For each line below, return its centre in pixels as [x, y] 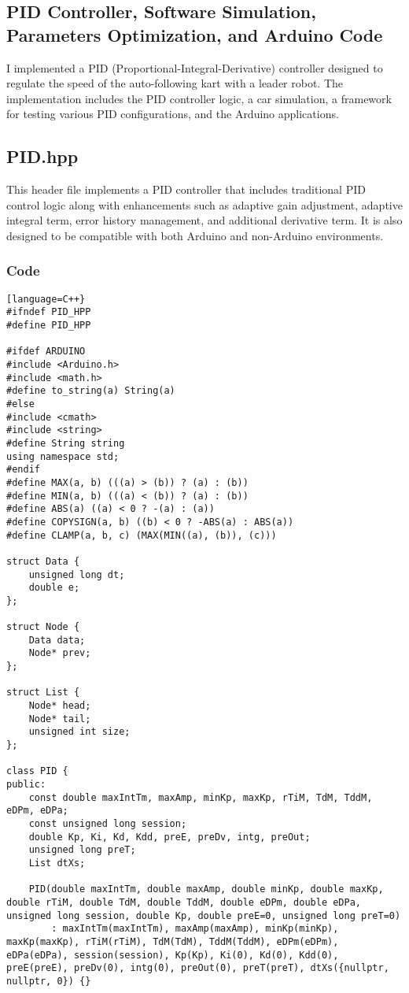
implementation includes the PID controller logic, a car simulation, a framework [199, 98]
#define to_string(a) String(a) [91, 391]
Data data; [57, 640]
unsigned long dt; [77, 574]
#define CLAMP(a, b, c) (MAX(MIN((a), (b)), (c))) [142, 535]
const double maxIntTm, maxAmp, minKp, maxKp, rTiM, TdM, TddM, [201, 797]
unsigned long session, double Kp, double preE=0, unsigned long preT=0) [204, 915]
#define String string [66, 443]
